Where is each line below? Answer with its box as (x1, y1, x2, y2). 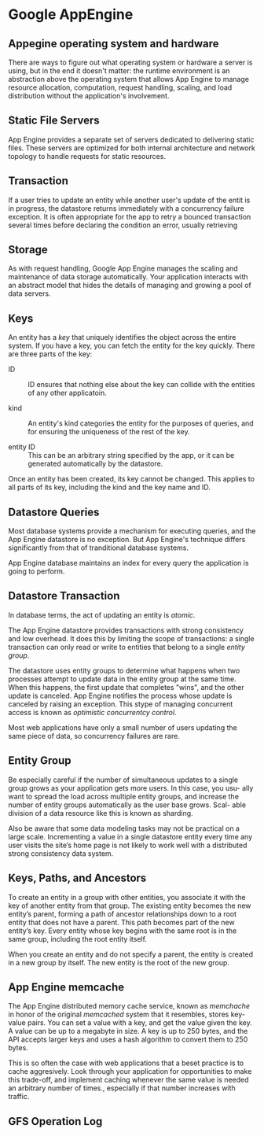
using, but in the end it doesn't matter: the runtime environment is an (8, 66, 230, 76)
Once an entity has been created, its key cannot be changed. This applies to (8, 474, 255, 484)
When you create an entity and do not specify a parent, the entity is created (8, 950, 254, 959)
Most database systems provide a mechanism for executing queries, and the (8, 526, 256, 536)
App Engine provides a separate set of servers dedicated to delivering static (8, 135, 255, 144)
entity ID (8, 442, 35, 452)
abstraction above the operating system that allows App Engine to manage (8, 75, 250, 83)
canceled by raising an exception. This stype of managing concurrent (8, 699, 233, 709)
